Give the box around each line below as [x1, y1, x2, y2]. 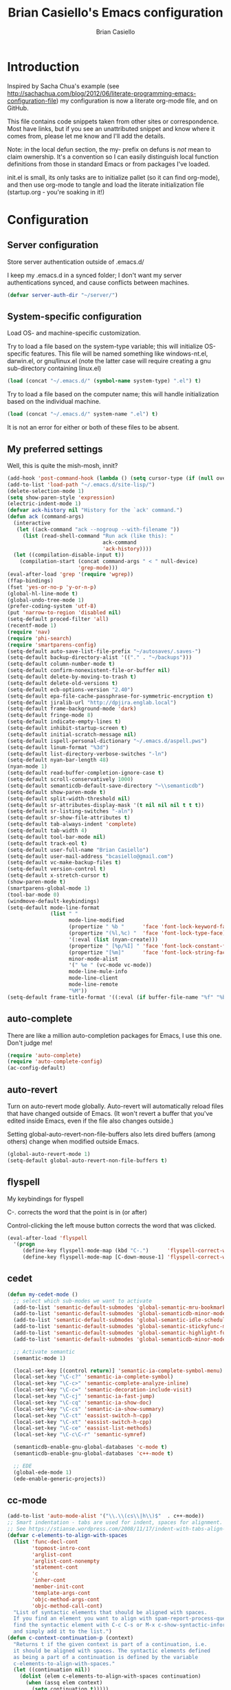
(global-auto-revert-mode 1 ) [7, 1150, 91, 1157]
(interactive [13, 520, 51, 527]
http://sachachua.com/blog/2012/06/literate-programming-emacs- [7, 89, 197, 97]
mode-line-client [68, 975, 118, 981]
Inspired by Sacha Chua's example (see [7, 81, 120, 90]
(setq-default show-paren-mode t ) [7, 788, 107, 795]
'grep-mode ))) [78, 564, 118, 571]
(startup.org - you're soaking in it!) [7, 187, 105, 196]
